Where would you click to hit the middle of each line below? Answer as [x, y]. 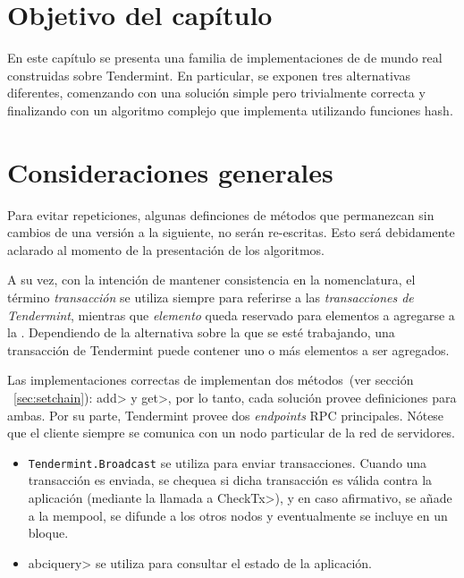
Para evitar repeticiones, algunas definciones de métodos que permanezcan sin [221, 214]
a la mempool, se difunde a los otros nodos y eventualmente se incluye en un [238, 515]
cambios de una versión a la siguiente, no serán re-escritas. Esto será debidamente [231, 232]
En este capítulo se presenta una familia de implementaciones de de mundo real [225, 58]
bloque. [48, 533]
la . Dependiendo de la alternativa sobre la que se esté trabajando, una [201, 332]
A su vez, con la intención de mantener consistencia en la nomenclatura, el [211, 280]
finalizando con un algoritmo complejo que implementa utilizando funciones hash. [230, 110]
